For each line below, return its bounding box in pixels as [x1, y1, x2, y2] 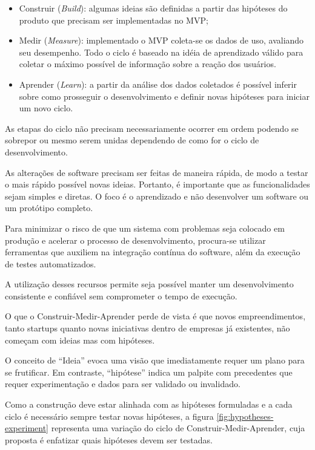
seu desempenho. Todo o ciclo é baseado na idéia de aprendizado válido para [19, 45, 303, 58]
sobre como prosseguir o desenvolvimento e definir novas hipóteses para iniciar [19, 90, 310, 102]
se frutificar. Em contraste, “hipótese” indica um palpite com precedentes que [5, 365, 293, 378]
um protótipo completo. [5, 201, 93, 214]
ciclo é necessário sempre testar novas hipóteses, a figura [5, 409, 214, 422]
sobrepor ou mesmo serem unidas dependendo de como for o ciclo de [5, 134, 259, 146]
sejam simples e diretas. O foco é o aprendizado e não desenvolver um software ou [5, 189, 309, 202]
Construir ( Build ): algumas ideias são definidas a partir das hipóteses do [19, 2, 288, 14]
